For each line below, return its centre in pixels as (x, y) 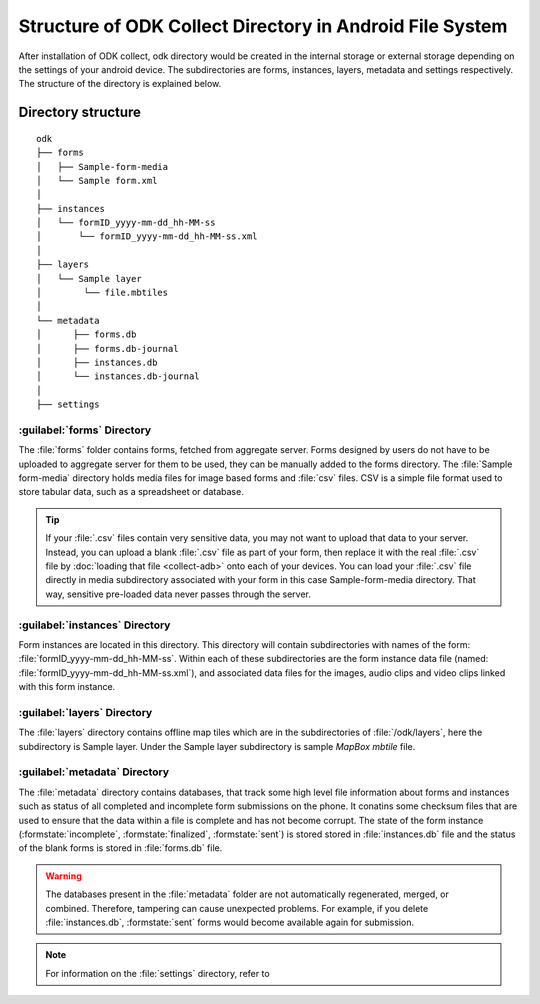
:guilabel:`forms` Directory (85, 430)
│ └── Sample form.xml (97, 180)
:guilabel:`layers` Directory (85, 712)
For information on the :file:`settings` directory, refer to (157, 973)
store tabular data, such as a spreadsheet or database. (131, 492)
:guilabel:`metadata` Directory (94, 772)
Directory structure (80, 112)
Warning (63, 876)
